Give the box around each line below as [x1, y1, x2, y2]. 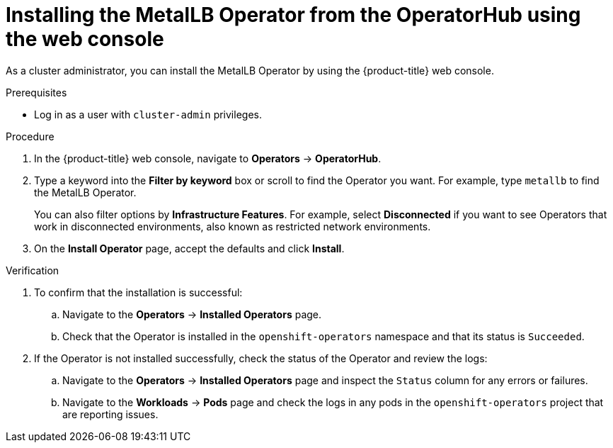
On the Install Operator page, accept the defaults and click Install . [34, 242, 345, 254]
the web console [6, 27, 164, 51]
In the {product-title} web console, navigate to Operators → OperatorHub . [34, 152, 382, 164]
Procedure [6, 130, 55, 142]
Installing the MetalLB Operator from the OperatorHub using [6, 3, 581, 27]
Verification [6, 264, 59, 276]
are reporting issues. [62, 408, 159, 420]
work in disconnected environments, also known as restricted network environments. [34, 220, 431, 233]
